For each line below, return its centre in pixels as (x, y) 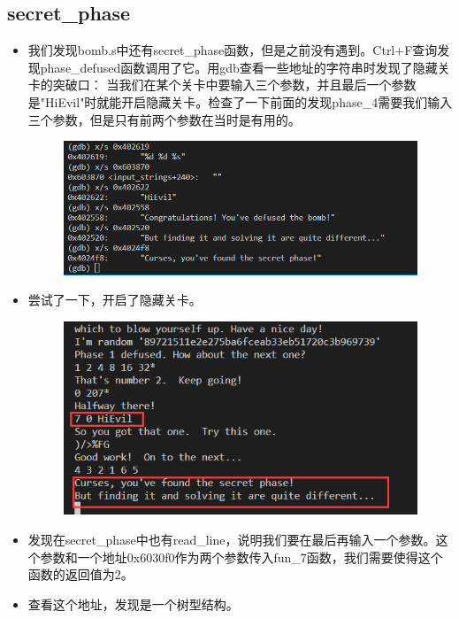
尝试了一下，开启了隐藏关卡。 (115, 300)
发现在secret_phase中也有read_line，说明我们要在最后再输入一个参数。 (232, 539)
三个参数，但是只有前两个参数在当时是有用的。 (164, 119)
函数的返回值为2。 (80, 574)
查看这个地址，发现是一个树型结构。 (133, 604)
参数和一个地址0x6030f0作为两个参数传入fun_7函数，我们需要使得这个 (241, 557)
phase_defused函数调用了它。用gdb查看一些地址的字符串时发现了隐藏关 (245, 67)
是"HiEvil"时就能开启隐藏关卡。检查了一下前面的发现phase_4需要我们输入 (240, 101)
